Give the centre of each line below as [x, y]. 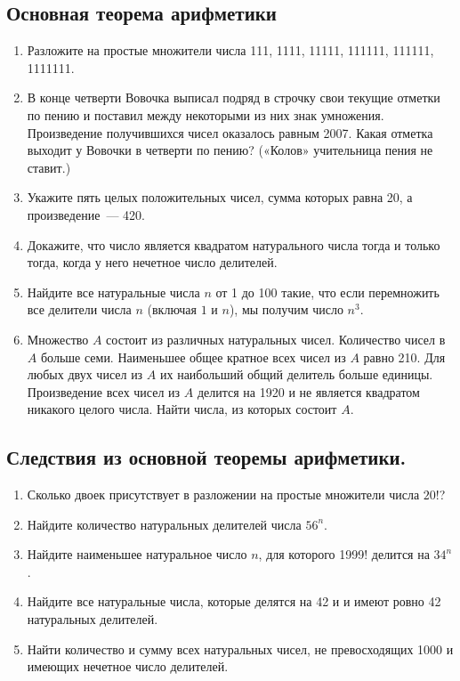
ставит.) [49, 167]
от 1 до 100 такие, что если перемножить [327, 292]
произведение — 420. [86, 214]
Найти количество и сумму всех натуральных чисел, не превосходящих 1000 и [240, 649]
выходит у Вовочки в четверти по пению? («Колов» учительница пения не [230, 150]
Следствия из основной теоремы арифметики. [206, 457]
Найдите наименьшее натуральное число [137, 554]
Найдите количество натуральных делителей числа [164, 524]
